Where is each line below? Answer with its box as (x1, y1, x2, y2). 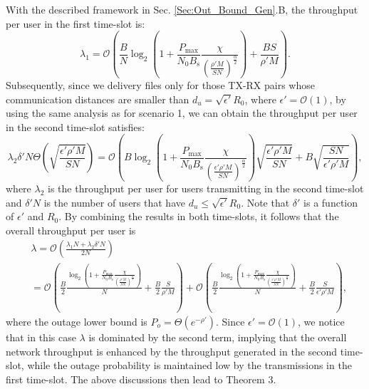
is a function (303, 194, 358, 209)
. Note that (241, 194, 290, 209)
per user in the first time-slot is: (6, 16, 145, 31)
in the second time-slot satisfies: (6, 119, 145, 134)
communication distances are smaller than (6, 91, 189, 106)
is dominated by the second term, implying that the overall (88, 329, 347, 344)
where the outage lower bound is (6, 313, 147, 328)
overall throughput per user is (6, 222, 136, 237)
